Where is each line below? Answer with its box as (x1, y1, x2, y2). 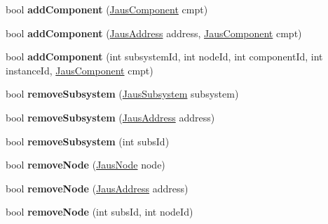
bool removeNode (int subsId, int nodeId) (6, 204, 193, 219)
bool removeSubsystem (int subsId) (6, 133, 170, 148)
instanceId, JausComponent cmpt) (6, 62, 153, 77)
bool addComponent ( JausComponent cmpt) (6, 2, 208, 16)
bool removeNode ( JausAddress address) (6, 180, 189, 195)
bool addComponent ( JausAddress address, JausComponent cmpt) (6, 25, 302, 40)
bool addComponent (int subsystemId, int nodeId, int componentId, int (6, 49, 323, 64)
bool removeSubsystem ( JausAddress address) (6, 110, 215, 124)
